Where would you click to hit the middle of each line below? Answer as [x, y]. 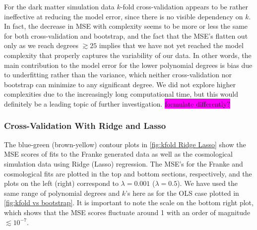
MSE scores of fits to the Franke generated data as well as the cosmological [118, 154]
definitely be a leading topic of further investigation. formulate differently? [117, 103]
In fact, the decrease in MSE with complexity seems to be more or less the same [126, 26]
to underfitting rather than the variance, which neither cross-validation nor [118, 75]
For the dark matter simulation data [59, 6]
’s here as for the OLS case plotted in [182, 193]
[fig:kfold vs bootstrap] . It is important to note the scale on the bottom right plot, [129, 202]
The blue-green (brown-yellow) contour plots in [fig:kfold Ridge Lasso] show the [125, 144]
